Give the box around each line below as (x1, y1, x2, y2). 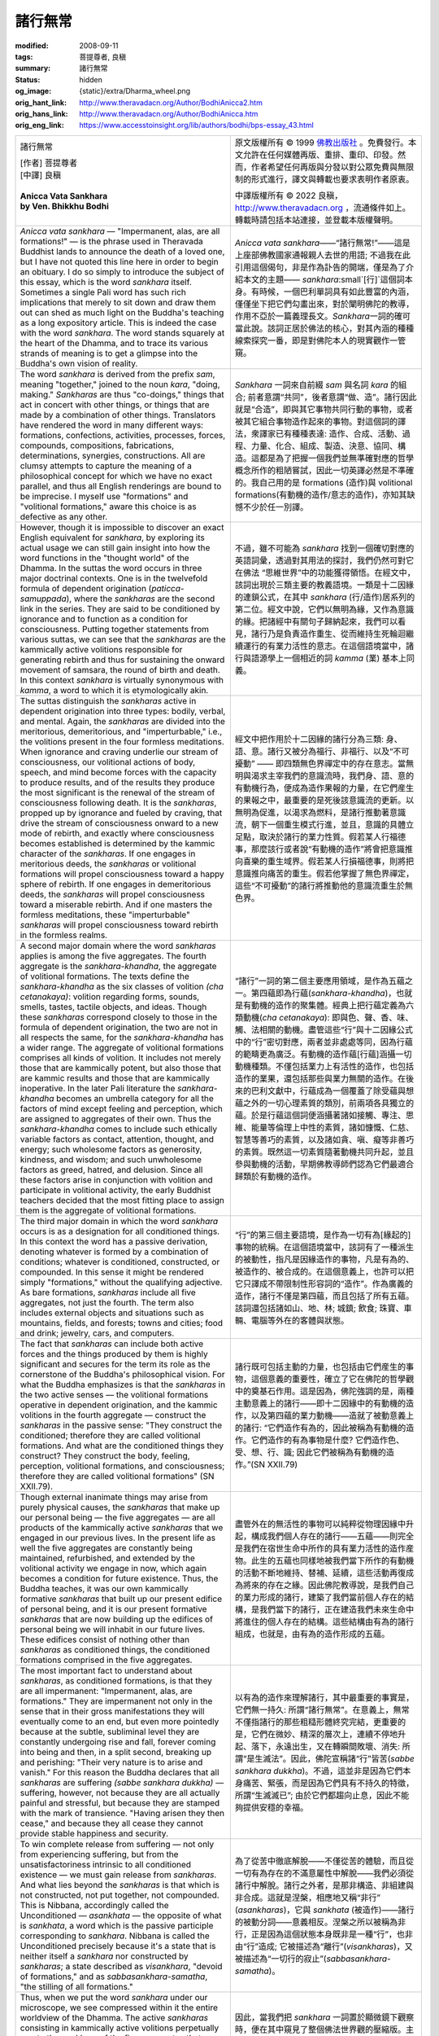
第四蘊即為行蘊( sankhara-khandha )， (250, 987, 397, 998)
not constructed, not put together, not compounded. (20, 1889, 219, 1901)
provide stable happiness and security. (20, 1828, 168, 1839)
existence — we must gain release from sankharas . (20, 1869, 217, 1880)
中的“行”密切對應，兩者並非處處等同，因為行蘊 (234, 1036, 414, 1047)
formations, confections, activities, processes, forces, (20, 429, 226, 441)
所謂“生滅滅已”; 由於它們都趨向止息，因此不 (234, 1789, 402, 1801)
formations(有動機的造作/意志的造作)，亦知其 (234, 489, 407, 500)
